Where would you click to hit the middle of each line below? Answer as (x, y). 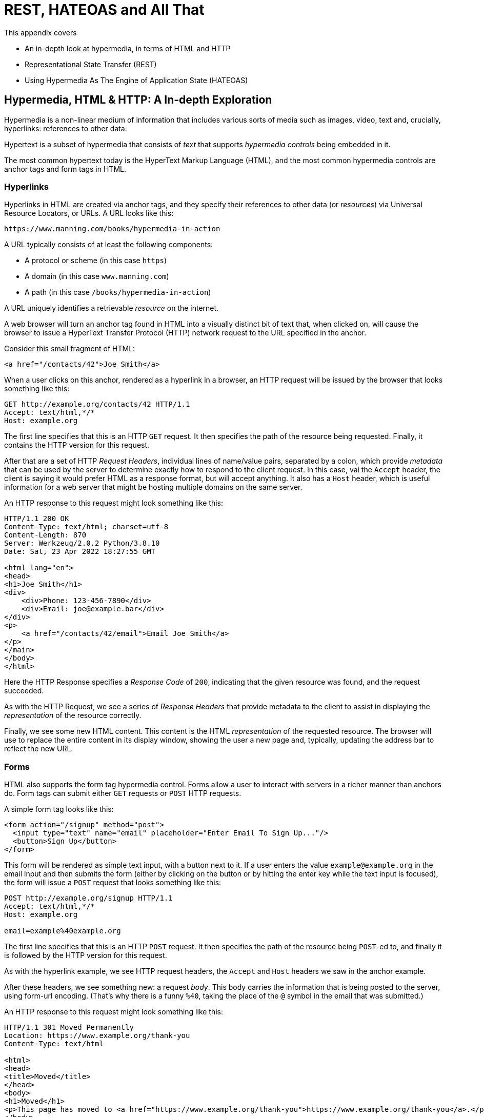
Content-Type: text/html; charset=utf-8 (86, 527)
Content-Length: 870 (45, 535)
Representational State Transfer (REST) (91, 64)
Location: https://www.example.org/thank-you (97, 1036)
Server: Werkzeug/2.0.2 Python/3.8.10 (82, 543)
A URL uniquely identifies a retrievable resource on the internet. (112, 308)
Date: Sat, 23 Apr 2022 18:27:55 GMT (80, 552)
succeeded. (24, 691)
